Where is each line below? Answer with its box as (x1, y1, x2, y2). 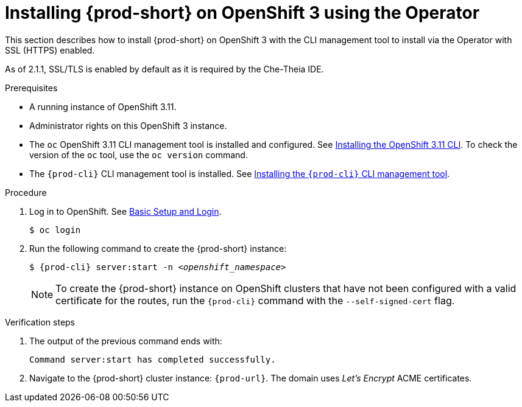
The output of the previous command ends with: (29, 335, 222, 346)
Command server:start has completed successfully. (29, 354, 276, 364)
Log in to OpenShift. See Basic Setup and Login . (29, 206, 222, 217)
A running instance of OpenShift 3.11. (29, 101, 177, 112)
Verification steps (5, 316, 76, 327)
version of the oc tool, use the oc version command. (29, 149, 248, 160)
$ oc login (29, 224, 81, 235)
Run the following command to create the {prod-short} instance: (29, 243, 287, 254)
